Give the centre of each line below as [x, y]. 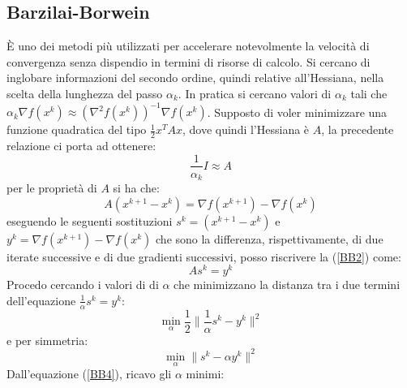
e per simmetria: [47, 340]
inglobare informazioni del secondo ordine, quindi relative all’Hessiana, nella [195, 78]
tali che [369, 93]
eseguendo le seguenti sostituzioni [90, 220]
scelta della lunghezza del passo [85, 93]
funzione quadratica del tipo [77, 129]
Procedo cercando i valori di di [83, 285]
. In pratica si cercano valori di [255, 93]
